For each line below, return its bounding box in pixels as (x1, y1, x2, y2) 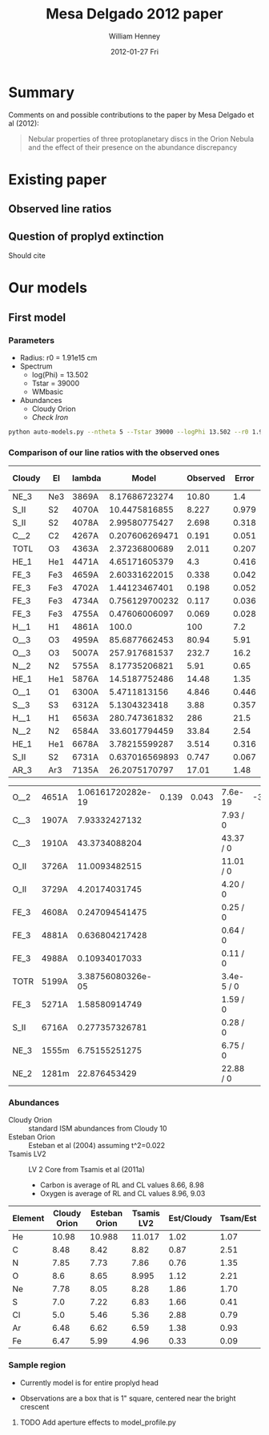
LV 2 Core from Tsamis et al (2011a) (28, 1165, 146, 1175)
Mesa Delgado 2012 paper (46, 5, 223, 23)
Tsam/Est (219, 1213, 257, 1224)
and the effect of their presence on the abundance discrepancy (27, 142, 238, 152)
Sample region (8, 1360, 66, 1371)
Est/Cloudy (168, 1213, 212, 1224)
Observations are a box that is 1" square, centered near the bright (19, 1393, 236, 1403)
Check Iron (31, 412, 69, 421)
